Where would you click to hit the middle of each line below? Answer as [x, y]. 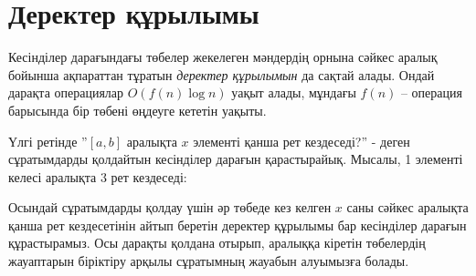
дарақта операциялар [66, 92]
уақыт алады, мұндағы [294, 92]
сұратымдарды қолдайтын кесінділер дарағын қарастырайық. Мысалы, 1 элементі [236, 159]
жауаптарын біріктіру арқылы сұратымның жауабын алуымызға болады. [209, 261]
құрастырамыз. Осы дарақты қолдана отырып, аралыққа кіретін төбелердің [217, 243]
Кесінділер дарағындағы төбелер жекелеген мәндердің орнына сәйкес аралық [223, 57]
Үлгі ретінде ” [48, 141]
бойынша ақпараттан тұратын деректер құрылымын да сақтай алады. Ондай [222, 74]
